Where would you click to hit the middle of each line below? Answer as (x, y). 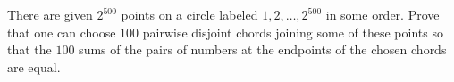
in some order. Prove (383, 14)
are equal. (34, 66)
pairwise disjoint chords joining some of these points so (293, 32)
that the (29, 49)
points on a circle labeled (189, 14)
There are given (50, 14)
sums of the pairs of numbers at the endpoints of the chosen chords (263, 49)
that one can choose (62, 32)
